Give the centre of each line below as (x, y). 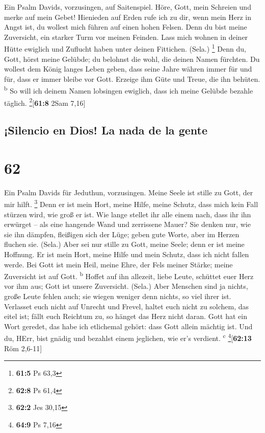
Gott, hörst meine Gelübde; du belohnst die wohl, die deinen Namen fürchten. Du (132, 59)
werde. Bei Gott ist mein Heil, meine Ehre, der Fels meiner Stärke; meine (118, 264)
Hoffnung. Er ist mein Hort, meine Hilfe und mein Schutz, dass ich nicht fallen (127, 254)
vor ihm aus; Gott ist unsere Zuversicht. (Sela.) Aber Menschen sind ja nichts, (126, 286)
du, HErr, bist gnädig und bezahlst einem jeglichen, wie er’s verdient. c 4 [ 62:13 (128, 337)
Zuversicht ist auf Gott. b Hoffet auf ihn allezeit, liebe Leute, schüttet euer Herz (129, 275)
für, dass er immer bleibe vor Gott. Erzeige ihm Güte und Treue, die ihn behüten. (132, 78)
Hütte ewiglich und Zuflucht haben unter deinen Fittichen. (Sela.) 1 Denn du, (125, 48)
